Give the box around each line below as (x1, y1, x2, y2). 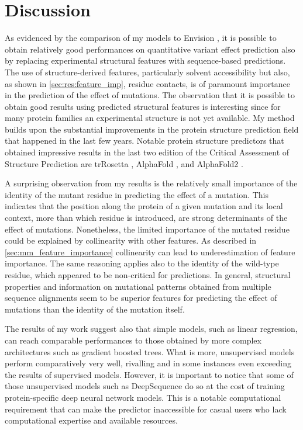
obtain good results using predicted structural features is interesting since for (5, 100, 281, 112)
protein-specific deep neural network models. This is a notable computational (5, 391, 281, 403)
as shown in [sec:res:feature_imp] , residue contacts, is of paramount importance (5, 77, 291, 89)
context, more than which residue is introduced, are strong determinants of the (5, 211, 288, 224)
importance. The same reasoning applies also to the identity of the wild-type (5, 257, 279, 269)
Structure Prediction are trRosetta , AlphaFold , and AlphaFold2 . (5, 157, 243, 169)
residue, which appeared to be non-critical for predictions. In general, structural (5, 269, 291, 280)
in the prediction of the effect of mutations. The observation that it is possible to (5, 89, 295, 101)
